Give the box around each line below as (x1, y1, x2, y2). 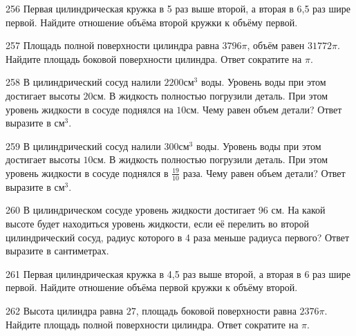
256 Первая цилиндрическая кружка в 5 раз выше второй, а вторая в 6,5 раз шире (6, 1, 350, 15)
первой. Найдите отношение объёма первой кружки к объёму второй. (6, 280, 298, 295)
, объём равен (247, 38, 305, 53)
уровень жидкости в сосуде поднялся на (6, 102, 174, 116)
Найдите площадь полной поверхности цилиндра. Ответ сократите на (6, 317, 299, 331)
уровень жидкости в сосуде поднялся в (6, 165, 169, 180)
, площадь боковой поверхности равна (135, 303, 297, 317)
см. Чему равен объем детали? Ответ (186, 102, 342, 116)
